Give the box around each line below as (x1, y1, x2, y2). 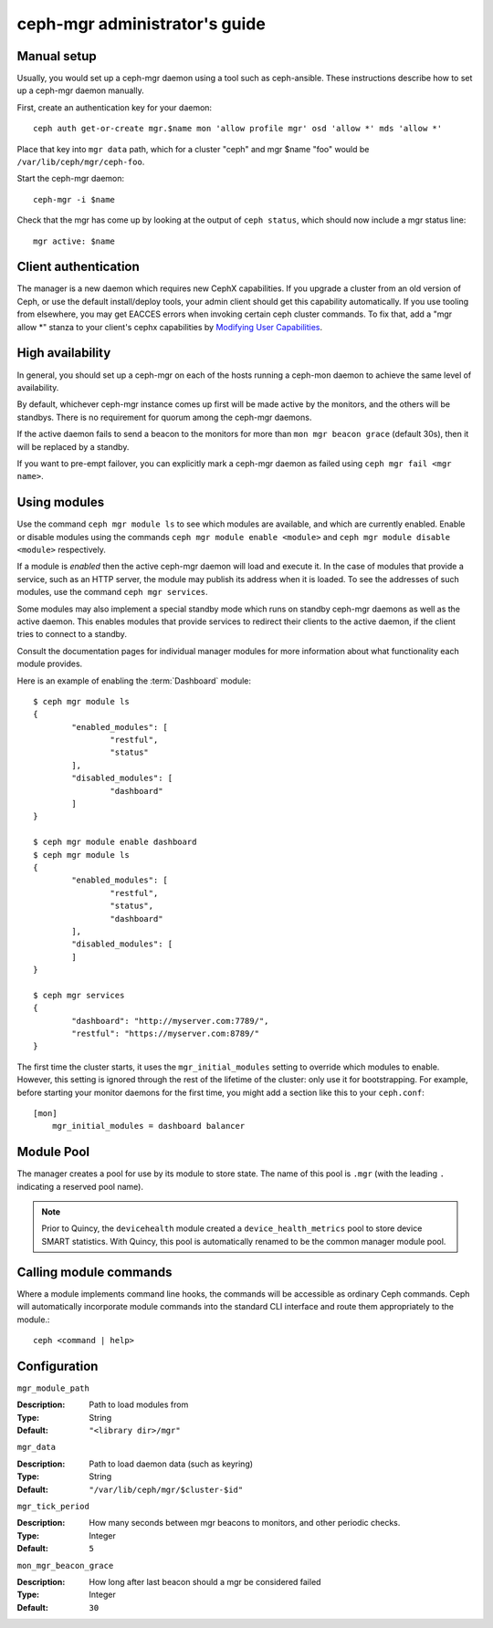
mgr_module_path (16, 1383, 90, 1393)
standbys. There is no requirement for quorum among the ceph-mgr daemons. (16, 412, 312, 423)
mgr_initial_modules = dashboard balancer (51, 1121, 246, 1132)
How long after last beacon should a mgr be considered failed (89, 1576, 321, 1587)
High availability (16, 345, 111, 360)
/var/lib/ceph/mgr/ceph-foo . (16, 156, 145, 168)
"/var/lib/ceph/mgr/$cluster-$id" (89, 1484, 244, 1495)
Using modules (16, 495, 105, 510)
